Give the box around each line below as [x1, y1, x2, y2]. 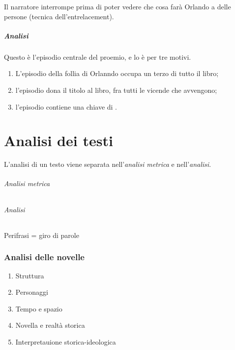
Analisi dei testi [4, 130, 113, 151]
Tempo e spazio [15, 303, 62, 313]
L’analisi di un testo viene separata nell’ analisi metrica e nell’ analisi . [4, 159, 211, 169]
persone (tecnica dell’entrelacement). [4, 11, 114, 21]
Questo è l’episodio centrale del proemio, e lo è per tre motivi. [4, 51, 191, 62]
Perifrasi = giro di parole [4, 230, 79, 240]
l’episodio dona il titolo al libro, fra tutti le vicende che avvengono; [15, 84, 217, 95]
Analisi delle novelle [4, 251, 85, 263]
